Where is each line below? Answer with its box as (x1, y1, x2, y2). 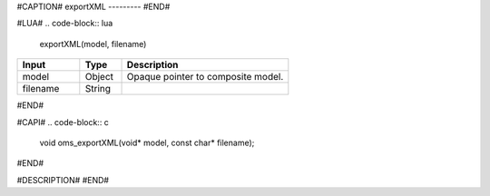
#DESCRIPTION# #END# (16, 174, 109, 185)
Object (84, 71, 113, 83)
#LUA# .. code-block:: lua (16, 18, 113, 29)
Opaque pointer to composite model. (126, 71, 284, 83)
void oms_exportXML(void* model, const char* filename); (39, 137, 255, 148)
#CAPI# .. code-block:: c (16, 116, 109, 127)
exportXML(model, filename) (39, 38, 147, 49)
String (84, 83, 112, 95)
